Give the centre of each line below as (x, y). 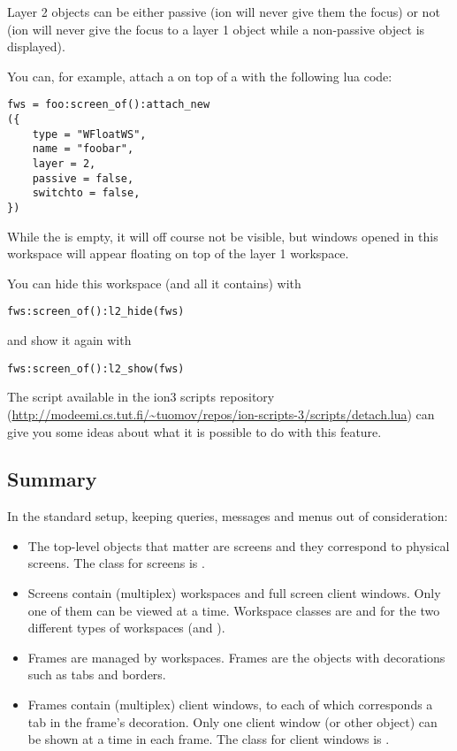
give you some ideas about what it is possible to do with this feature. (194, 431)
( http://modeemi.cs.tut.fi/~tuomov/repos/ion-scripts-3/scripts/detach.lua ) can (221, 414)
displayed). (36, 46)
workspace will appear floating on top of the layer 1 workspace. (178, 253)
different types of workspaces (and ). (126, 628)
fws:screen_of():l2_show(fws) (96, 368)
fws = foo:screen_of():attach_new (109, 105)
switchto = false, (86, 193)
